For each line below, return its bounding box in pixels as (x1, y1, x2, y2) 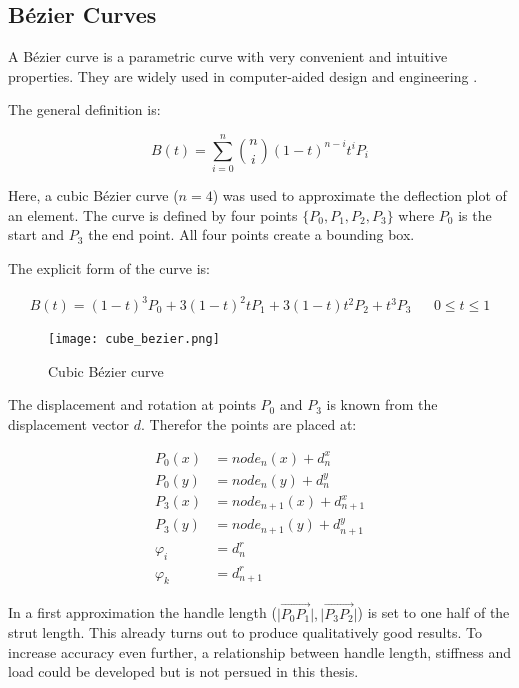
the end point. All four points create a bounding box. (88, 224, 415, 245)
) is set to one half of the (357, 602, 510, 623)
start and (8, 224, 65, 245)
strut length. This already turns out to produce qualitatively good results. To (8, 622, 482, 643)
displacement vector (8, 413, 130, 434)
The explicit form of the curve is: (8, 257, 210, 278)
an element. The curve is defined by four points (8, 204, 298, 225)
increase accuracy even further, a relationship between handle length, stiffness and (8, 641, 512, 662)
